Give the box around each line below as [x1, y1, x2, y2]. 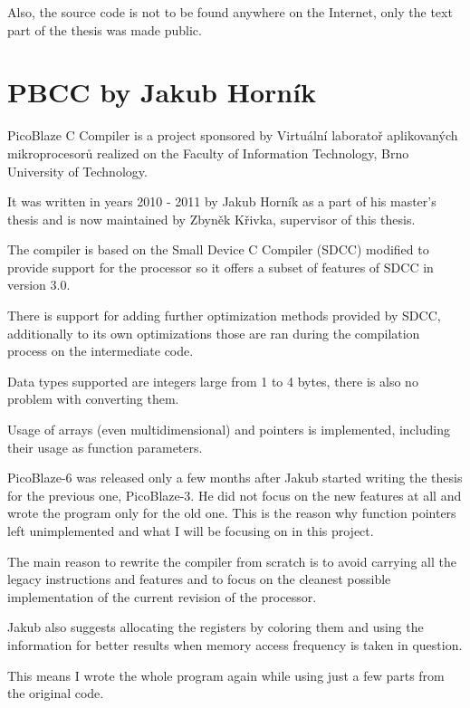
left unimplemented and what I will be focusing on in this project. [7, 521, 374, 540]
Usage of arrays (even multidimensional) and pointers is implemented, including [7, 420, 450, 439]
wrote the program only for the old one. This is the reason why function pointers [7, 503, 456, 522]
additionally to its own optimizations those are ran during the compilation [7, 323, 420, 342]
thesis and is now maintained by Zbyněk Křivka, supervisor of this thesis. [7, 209, 416, 228]
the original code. [7, 684, 104, 703]
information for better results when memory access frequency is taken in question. [7, 635, 463, 654]
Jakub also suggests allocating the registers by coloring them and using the [7, 617, 424, 636]
